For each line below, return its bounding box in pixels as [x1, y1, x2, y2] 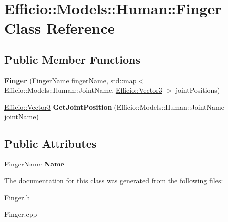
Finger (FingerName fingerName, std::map [4, 75, 137, 85]
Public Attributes [4, 135, 97, 151]
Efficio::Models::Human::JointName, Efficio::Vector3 [4, 85, 162, 95]
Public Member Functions [4, 52, 140, 67]
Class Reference [4, 18, 115, 38]
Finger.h [4, 192, 30, 202]
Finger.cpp [4, 209, 37, 219]
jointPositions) [175, 85, 220, 95]
